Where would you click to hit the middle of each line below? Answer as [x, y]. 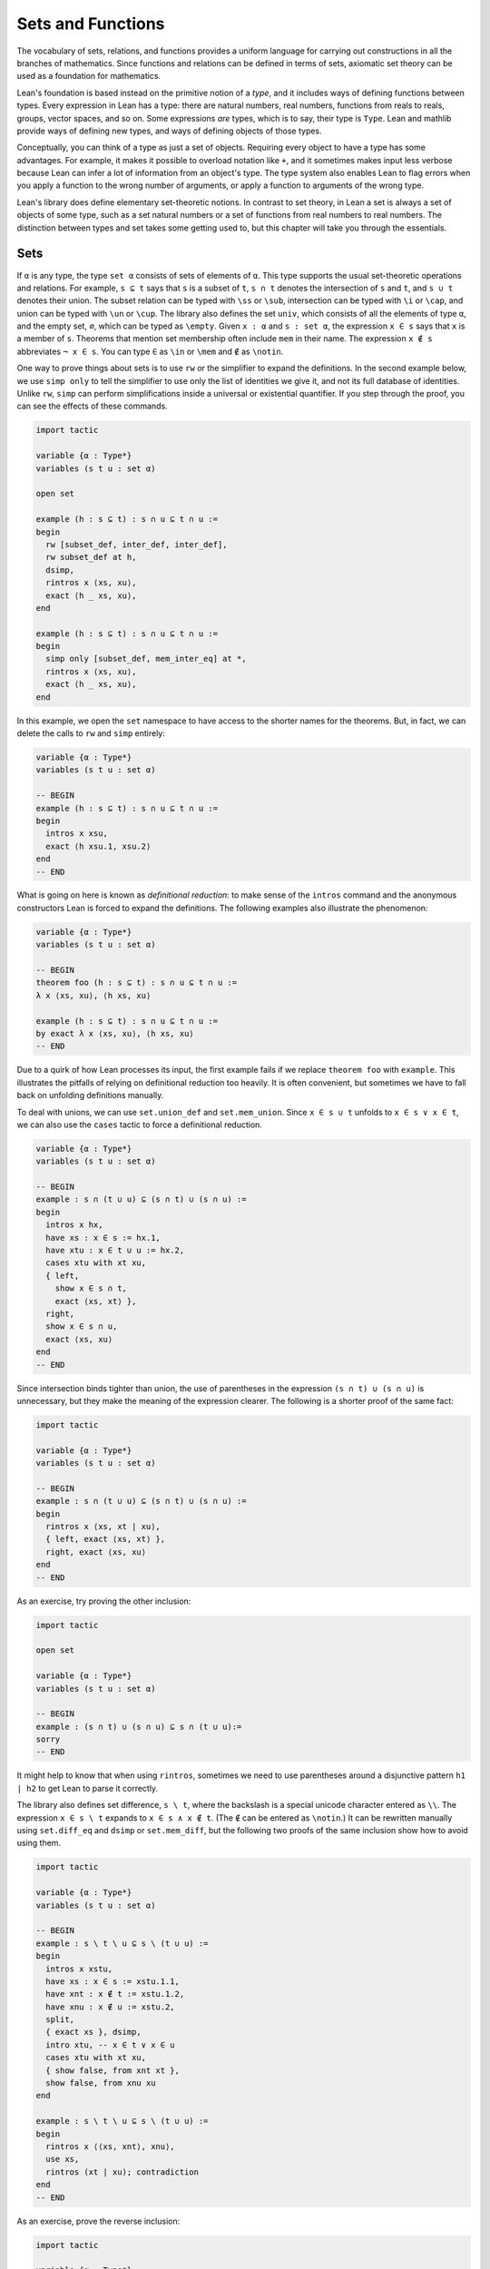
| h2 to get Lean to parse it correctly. [88, 1788]
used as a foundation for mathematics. [89, 76]
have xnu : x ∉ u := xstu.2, [111, 2007]
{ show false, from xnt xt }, [113, 2070]
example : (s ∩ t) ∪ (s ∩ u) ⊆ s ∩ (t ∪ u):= [139, 1726]
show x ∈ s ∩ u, [82, 1326]
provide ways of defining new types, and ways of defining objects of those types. [169, 131]
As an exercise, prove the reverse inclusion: [98, 2221]
